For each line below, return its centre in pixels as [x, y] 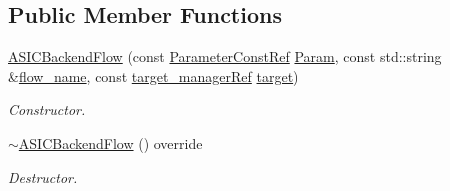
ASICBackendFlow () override [110, 142]
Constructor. [47, 109]
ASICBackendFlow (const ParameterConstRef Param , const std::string [225, 56]
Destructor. [43, 176]
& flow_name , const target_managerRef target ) [153, 75]
